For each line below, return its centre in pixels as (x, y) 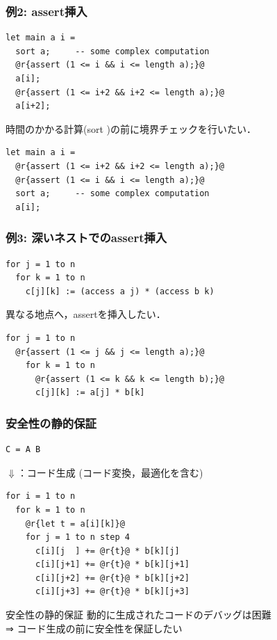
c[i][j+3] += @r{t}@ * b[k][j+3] (112, 592)
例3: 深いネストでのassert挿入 (86, 238)
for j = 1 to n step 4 (77, 537)
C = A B (23, 450)
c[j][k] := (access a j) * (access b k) (120, 291)
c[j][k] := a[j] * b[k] (90, 393)
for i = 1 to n (41, 496)
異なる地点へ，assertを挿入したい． (86, 314)
